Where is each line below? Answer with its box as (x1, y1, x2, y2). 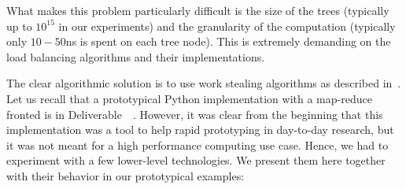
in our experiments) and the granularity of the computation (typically (58, 17, 396, 34)
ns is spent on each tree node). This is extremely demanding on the (65, 33, 391, 50)
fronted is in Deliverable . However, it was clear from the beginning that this (6, 106, 383, 122)
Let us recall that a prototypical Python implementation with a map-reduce (6, 90, 372, 106)
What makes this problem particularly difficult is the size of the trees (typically (6, 2, 389, 18)
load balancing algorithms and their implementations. (6, 48, 265, 65)
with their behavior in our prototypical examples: (6, 167, 245, 183)
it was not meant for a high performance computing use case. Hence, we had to (6, 136, 389, 153)
